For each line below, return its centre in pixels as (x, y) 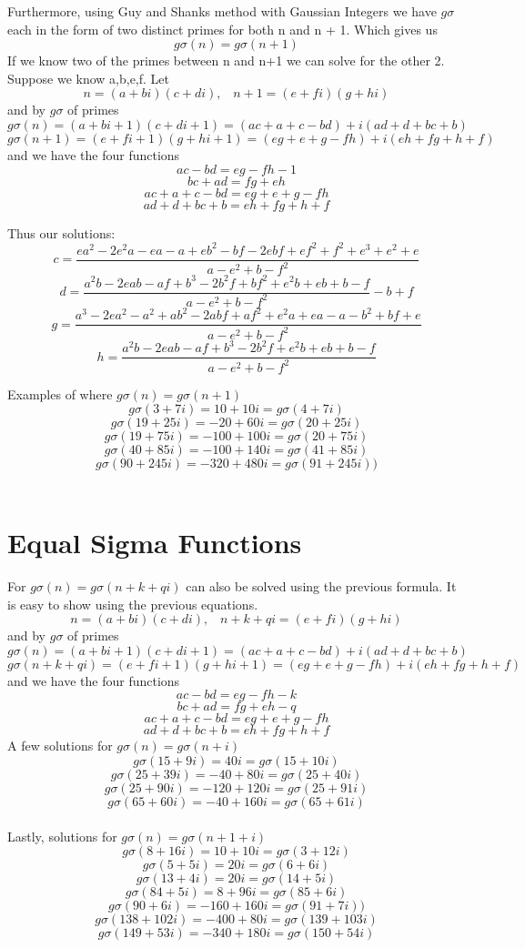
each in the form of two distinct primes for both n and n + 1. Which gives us (222, 29)
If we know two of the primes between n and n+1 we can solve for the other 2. (226, 61)
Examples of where (60, 393)
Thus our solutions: (61, 232)
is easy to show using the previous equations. (133, 604)
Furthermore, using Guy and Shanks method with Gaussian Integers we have (222, 11)
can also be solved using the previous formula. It (321, 586)
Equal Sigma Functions (155, 543)
